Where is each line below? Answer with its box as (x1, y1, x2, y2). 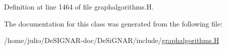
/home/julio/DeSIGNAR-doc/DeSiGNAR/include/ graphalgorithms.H (4, 35, 219, 45)
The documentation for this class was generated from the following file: (4, 18, 222, 28)
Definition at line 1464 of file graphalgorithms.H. (4, 1, 154, 11)
